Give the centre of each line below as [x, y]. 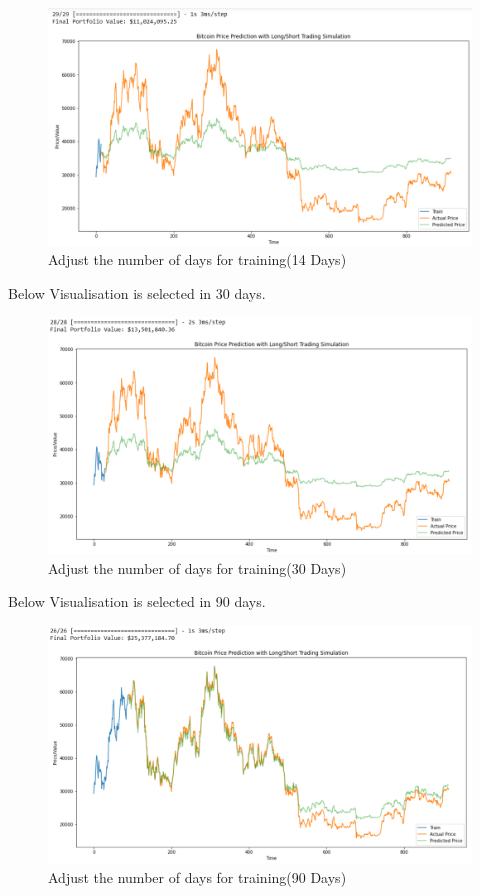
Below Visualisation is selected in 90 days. [137, 601]
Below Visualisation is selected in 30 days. [137, 292]
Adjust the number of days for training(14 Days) [197, 259]
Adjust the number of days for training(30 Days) [197, 567]
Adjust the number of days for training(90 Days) [197, 876]
